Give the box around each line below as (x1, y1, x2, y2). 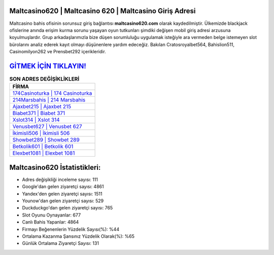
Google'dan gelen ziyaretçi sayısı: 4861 (22, 184, 104, 190)
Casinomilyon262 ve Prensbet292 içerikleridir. (9, 49, 106, 55)
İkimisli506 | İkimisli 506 (12, 130, 70, 137)
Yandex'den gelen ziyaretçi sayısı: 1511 (22, 191, 102, 197)
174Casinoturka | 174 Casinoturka (12, 90, 92, 97)
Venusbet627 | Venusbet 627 (12, 123, 82, 130)
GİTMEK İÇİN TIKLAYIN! (9, 61, 86, 70)
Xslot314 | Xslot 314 (12, 117, 60, 124)
